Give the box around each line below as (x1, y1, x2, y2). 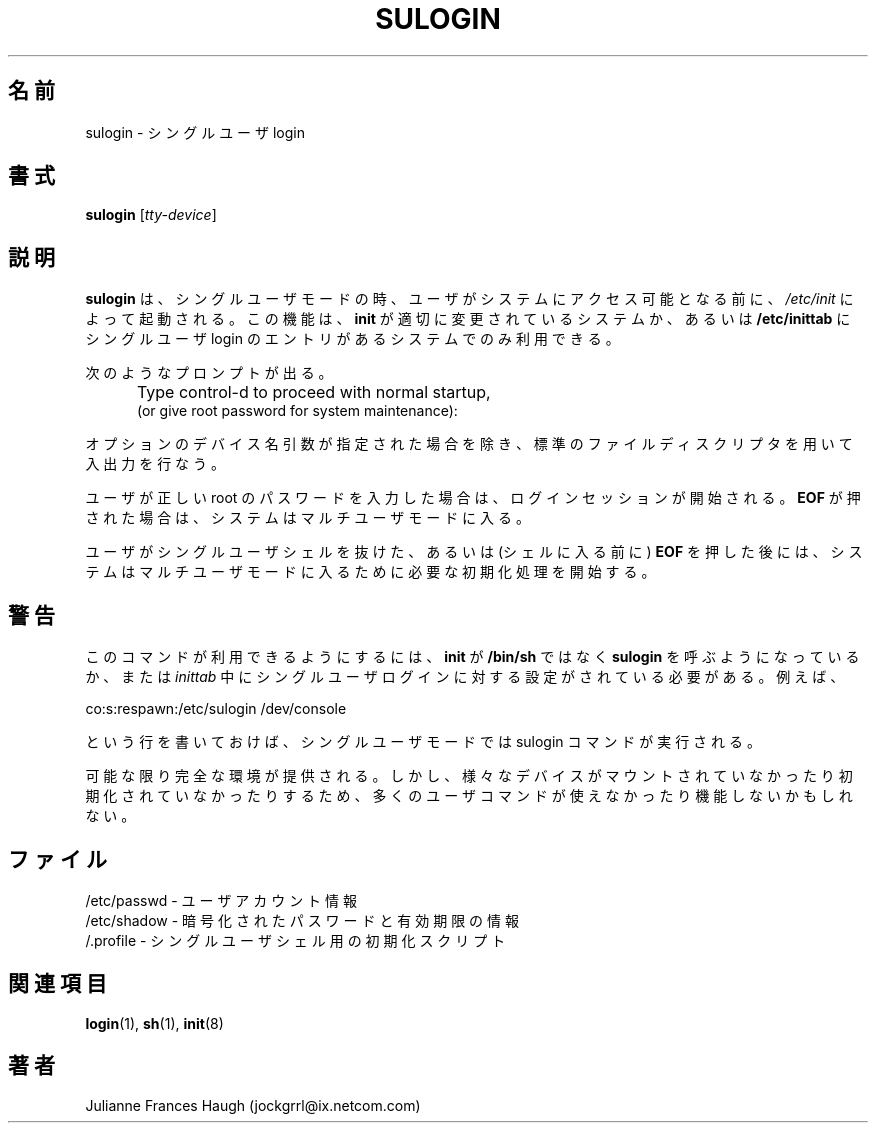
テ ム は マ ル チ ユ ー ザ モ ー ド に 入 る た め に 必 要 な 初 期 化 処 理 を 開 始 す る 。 (85, 563, 656, 581)
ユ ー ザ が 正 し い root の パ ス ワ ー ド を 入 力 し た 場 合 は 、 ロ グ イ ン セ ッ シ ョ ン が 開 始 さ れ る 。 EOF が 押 (85, 489, 861, 507)
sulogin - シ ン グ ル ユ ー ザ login (85, 123, 306, 141)
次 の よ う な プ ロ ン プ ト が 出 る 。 (85, 364, 333, 382)
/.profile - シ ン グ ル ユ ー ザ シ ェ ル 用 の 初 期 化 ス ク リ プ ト (85, 931, 506, 949)
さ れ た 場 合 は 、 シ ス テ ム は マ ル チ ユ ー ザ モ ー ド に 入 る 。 (85, 509, 530, 527)
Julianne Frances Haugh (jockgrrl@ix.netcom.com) (85, 1096, 421, 1114)
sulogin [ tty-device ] (85, 206, 217, 224)
